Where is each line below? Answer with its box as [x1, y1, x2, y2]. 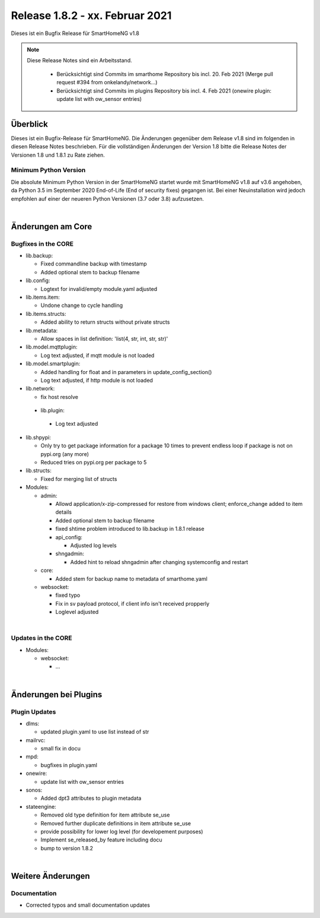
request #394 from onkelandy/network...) [56, 79, 158, 86]
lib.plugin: [40, 407, 65, 414]
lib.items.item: [25, 294, 60, 300]
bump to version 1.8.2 [40, 844, 94, 851]
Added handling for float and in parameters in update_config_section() [40, 368, 212, 375]
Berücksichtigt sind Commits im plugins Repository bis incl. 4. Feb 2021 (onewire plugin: [56, 87, 272, 94]
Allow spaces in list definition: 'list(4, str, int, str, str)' [40, 335, 168, 342]
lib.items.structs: [25, 310, 66, 317]
